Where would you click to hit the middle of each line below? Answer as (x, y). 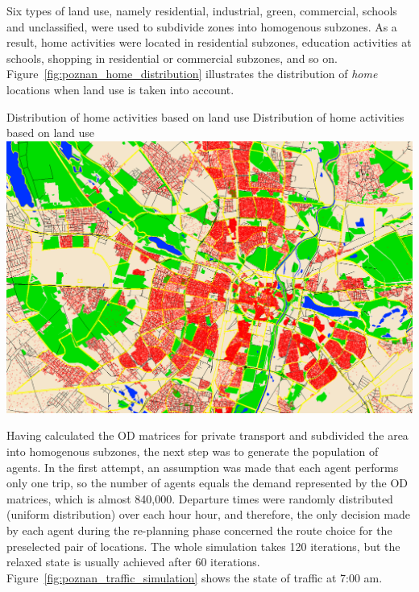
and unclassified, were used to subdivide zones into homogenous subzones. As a (202, 26)
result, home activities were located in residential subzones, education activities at (209, 42)
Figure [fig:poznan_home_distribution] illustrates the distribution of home (192, 74)
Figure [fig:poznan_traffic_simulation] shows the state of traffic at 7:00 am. (195, 577)
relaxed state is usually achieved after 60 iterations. (133, 562)
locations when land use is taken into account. (120, 89)
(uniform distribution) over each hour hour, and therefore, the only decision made (208, 514)
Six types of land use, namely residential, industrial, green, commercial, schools (202, 10)
